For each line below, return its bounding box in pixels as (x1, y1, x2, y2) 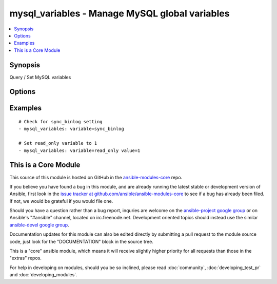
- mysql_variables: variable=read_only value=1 (18, 147, 141, 154)
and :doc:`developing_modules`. (9, 272, 77, 278)
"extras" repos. (9, 255, 42, 261)
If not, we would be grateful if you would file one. (9, 198, 113, 204)
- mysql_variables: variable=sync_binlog (18, 126, 124, 132)
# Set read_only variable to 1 (18, 140, 97, 146)
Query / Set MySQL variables (9, 74, 71, 80)
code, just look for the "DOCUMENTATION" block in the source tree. (9, 238, 153, 244)
